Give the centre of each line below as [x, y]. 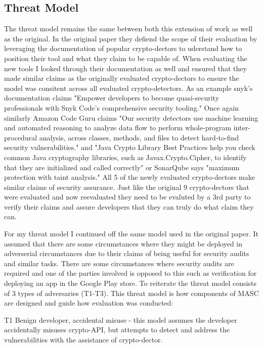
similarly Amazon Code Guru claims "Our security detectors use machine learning [131, 117]
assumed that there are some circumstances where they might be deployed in [123, 243]
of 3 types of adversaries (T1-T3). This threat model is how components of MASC [131, 293]
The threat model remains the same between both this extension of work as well [128, 29]
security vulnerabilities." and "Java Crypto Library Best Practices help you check [130, 147]
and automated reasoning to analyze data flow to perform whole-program [118, 128]
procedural [21, 137]
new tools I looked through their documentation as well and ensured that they [125, 68]
